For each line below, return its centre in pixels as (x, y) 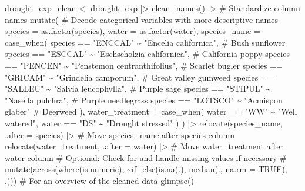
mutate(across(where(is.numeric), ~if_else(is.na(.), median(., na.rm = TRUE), (146, 169)
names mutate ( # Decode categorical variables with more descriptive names (141, 19)
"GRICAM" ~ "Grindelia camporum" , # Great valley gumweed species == (139, 77)
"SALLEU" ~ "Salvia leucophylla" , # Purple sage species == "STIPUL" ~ (138, 88)
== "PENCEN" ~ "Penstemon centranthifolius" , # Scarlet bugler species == (144, 65)
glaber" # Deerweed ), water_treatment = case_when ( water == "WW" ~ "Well (151, 111)
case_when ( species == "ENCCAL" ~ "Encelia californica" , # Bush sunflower (145, 42)
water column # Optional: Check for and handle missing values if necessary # (146, 157)
